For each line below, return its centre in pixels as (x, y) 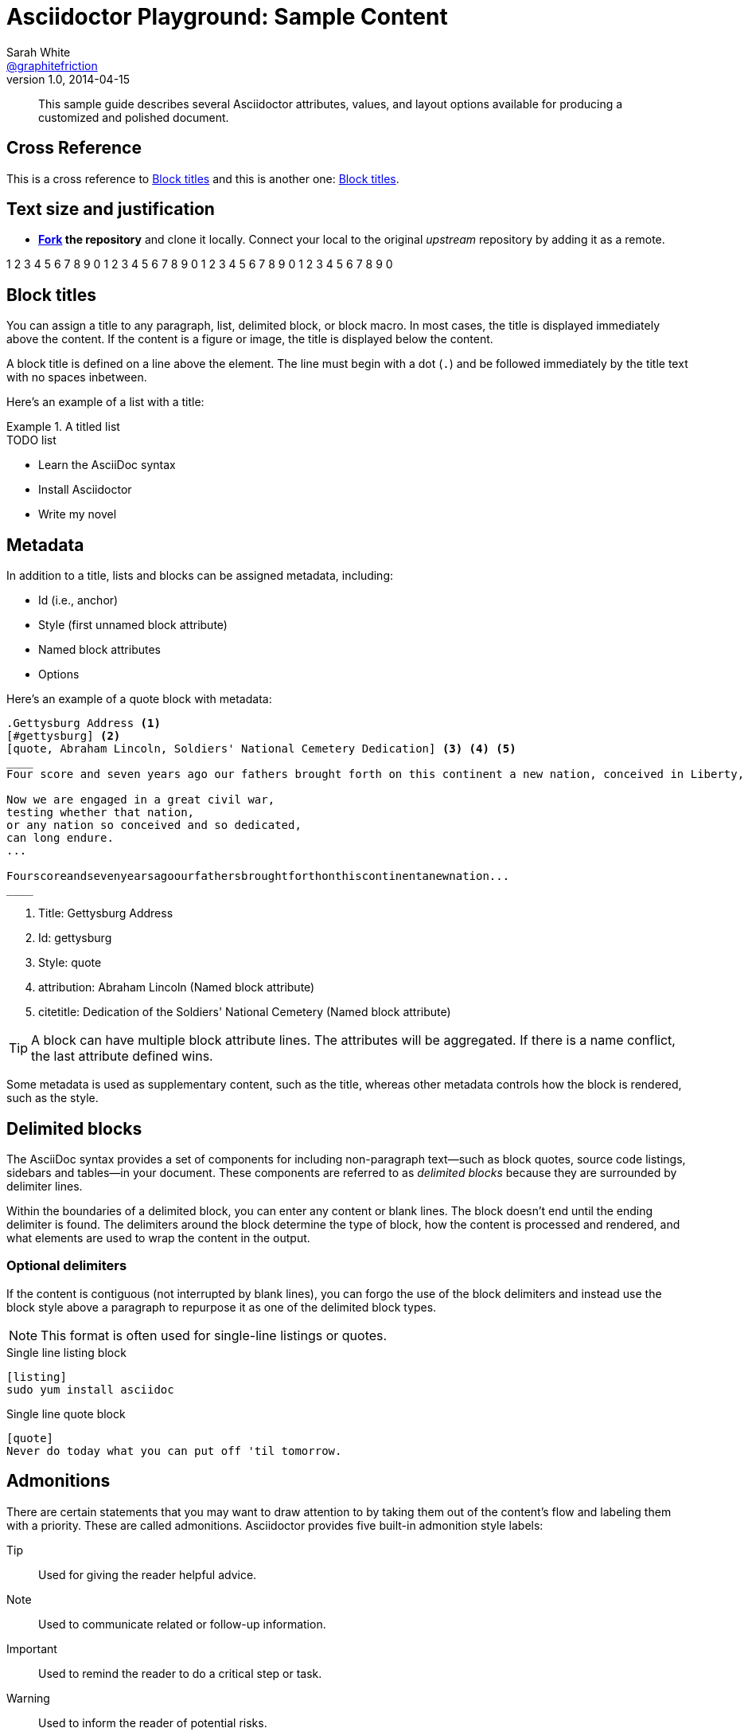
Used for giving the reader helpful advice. (148, 1574)
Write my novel (78, 514)
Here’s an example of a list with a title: (105, 402)
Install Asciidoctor (85, 490)
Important (32, 1648)
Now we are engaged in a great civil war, (141, 800)
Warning (28, 1698)
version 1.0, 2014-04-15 (68, 79)
